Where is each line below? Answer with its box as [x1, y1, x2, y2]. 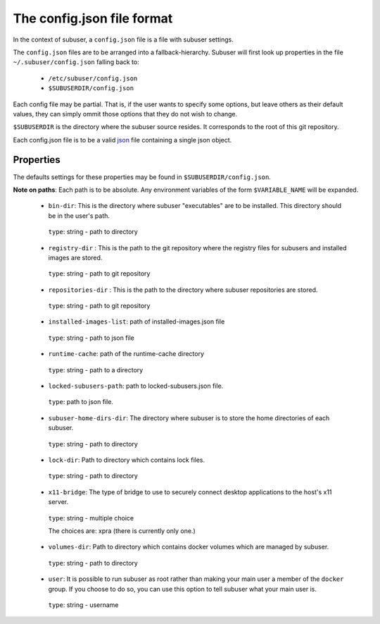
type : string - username [48, 600, 119, 609]
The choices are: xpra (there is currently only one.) [48, 526, 196, 535]
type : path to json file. [48, 398, 114, 406]
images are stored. [48, 253, 103, 262]
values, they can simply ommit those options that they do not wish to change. [13, 109, 238, 118]
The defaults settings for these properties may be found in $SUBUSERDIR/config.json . [13, 173, 271, 181]
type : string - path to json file [48, 334, 135, 342]
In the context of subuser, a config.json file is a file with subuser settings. [13, 35, 234, 44]
